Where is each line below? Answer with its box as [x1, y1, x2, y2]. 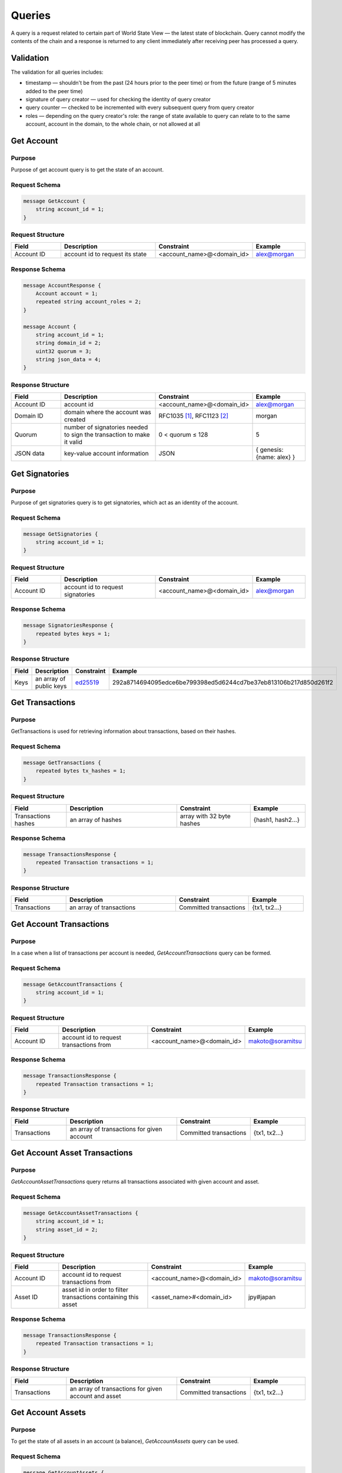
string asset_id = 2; [35, 1226, 98, 1233]
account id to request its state [64, 250, 147, 259]
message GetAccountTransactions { [23, 981, 123, 987]
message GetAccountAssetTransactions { [23, 1210, 138, 1217]
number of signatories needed [64, 423, 148, 431]
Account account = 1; [35, 290, 98, 297]
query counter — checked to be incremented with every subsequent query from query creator [25, 104, 254, 111]
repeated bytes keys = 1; [35, 630, 111, 637]
